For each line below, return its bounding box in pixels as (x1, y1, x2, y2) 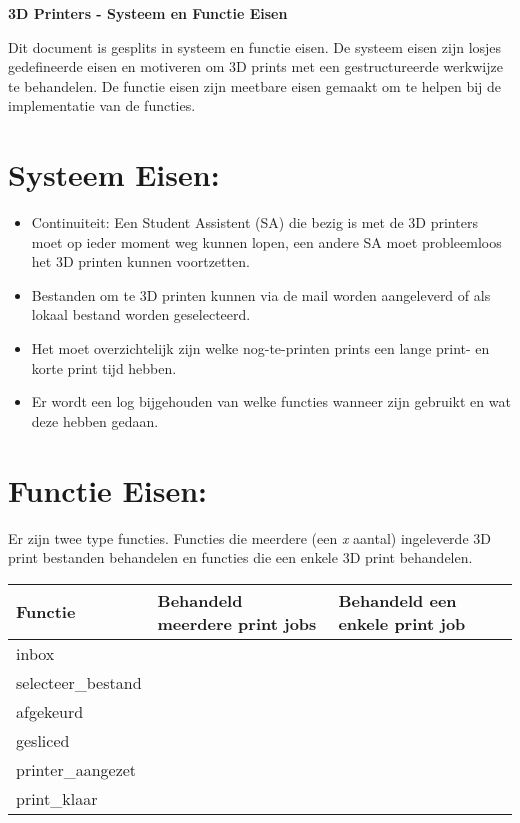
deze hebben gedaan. (31, 410, 159, 431)
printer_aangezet (16, 757, 137, 781)
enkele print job (338, 611, 466, 635)
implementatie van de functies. (8, 95, 196, 116)
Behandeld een (338, 588, 457, 612)
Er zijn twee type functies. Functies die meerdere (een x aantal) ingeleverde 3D (8, 527, 491, 548)
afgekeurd (16, 699, 84, 723)
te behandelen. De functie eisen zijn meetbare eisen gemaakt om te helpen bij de (8, 75, 502, 96)
